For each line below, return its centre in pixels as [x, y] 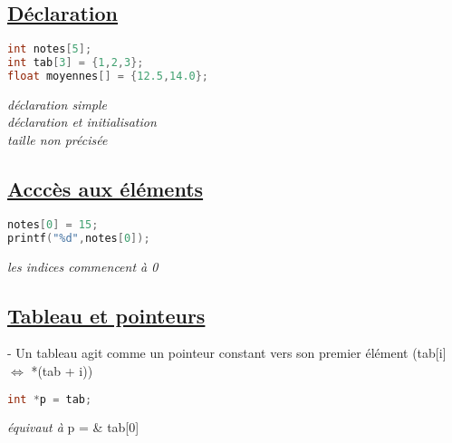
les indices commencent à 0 [83, 266]
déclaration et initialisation [82, 122]
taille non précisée [58, 140]
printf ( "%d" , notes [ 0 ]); [79, 238]
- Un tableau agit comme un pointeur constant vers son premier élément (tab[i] [227, 353]
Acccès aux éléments [106, 188]
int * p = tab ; [50, 399]
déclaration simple [58, 104]
